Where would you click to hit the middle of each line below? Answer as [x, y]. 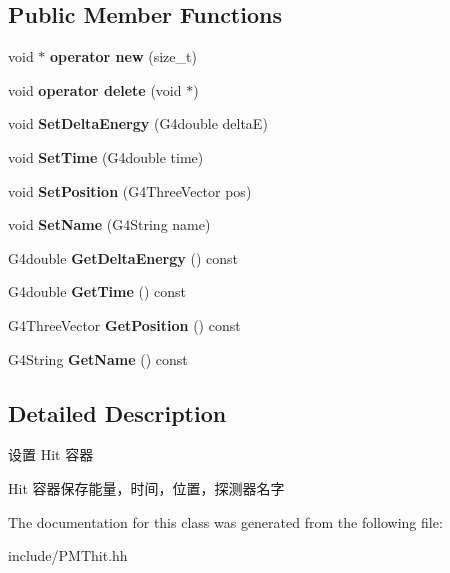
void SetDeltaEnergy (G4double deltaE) [138, 123]
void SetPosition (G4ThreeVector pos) [130, 190]
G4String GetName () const [98, 358]
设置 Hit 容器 [51, 454]
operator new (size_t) [123, 56]
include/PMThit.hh [68, 555]
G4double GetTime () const [97, 291]
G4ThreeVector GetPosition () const [124, 324]
